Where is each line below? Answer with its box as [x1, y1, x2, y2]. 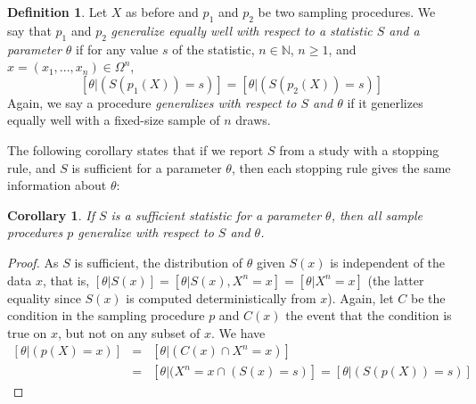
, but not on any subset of [58, 323, 201, 342]
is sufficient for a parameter [71, 158, 222, 177]
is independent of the [330, 252, 446, 271]
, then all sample [331, 205, 423, 224]
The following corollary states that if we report [7, 140, 264, 159]
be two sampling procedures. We [258, 3, 436, 21]
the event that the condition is [285, 306, 452, 325]
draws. [235, 111, 271, 129]
